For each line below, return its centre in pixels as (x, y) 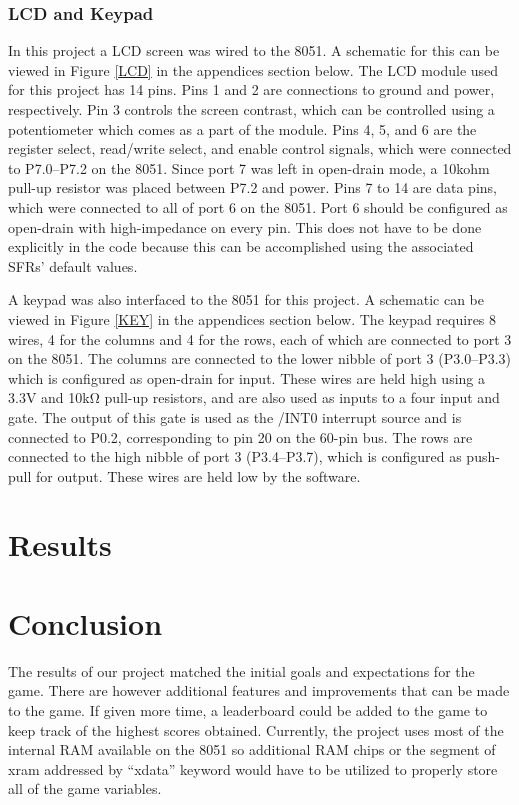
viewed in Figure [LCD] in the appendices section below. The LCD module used (253, 69)
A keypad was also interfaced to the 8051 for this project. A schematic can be (246, 299)
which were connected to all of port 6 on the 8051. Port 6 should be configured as (258, 206)
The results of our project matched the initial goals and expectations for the (241, 670)
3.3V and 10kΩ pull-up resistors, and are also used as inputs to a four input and (254, 397)
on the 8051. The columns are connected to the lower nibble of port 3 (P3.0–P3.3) (260, 358)
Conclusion (85, 622)
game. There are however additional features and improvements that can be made (259, 690)
